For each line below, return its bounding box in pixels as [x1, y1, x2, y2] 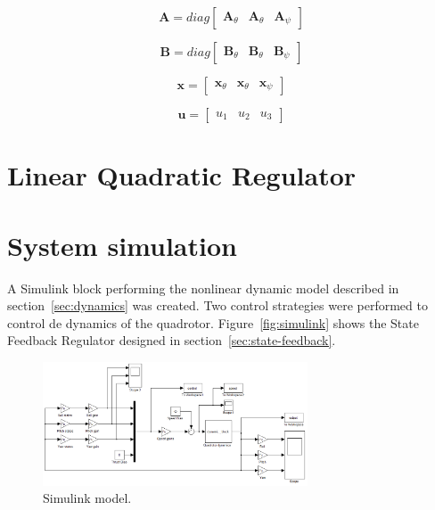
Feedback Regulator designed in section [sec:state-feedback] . [7, 331, 336, 350]
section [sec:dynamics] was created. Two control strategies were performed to [7, 296, 428, 315]
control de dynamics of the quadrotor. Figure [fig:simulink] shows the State [7, 313, 419, 332]
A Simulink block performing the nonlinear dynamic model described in [7, 278, 399, 297]
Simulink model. [43, 489, 132, 507]
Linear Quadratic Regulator [7, 157, 357, 193]
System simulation [7, 226, 237, 263]
